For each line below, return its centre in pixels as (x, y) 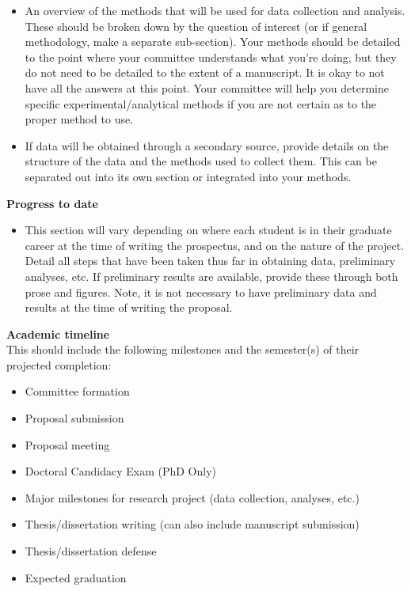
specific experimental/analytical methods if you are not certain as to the (201, 103)
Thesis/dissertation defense (91, 551)
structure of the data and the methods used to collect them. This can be (201, 161)
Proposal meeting (67, 444)
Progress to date (52, 203)
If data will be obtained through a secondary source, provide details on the (207, 145)
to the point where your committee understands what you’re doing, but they (211, 57)
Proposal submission (74, 418)
